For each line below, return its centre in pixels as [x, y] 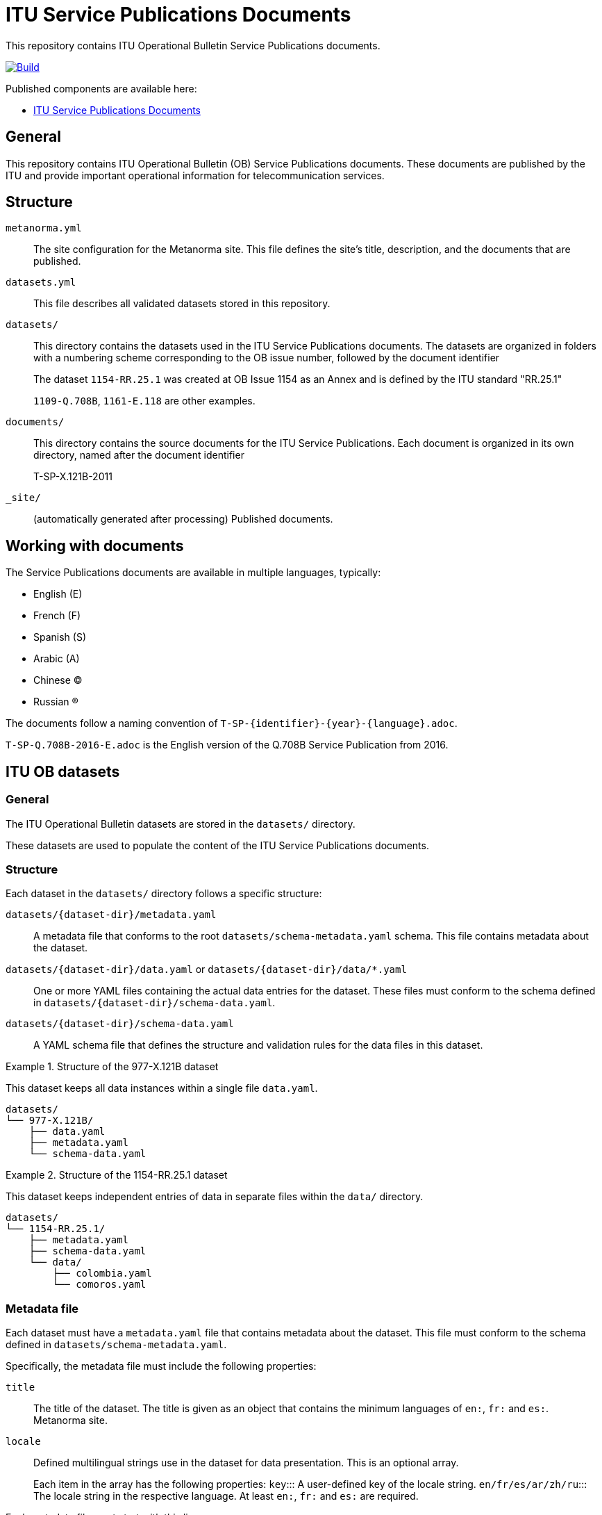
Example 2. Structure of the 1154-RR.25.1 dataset [117, 1175]
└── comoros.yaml [99, 1285]
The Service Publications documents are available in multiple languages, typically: [193, 573]
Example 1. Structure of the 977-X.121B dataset [112, 1067]
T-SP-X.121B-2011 [73, 477]
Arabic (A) [57, 659]
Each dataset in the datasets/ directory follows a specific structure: [164, 894]
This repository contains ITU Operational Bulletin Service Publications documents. [193, 45]
